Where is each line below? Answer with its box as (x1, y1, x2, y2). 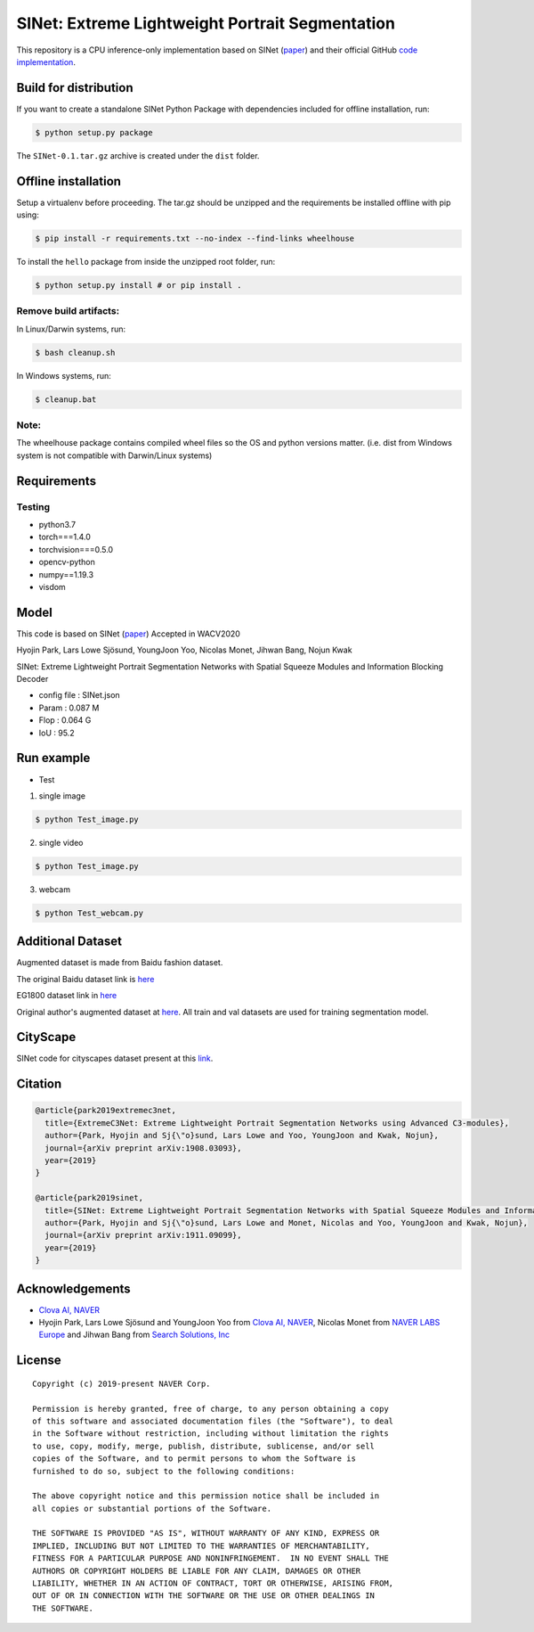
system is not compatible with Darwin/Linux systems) (16, 450, 213, 461)
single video (38, 837, 84, 848)
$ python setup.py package (35, 127, 153, 137)
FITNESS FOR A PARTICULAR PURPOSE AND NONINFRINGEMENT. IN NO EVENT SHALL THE (32, 1554, 389, 1563)
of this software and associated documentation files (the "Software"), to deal (32, 1415, 394, 1426)
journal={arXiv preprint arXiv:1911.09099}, (44, 1230, 242, 1241)
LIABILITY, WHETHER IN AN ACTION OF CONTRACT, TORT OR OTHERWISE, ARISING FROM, (32, 1579, 394, 1588)
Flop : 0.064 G (38, 715, 92, 726)
